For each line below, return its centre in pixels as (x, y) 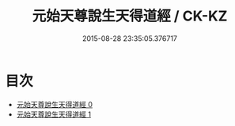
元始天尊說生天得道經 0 (55, 104)
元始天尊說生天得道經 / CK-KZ (130, 16)
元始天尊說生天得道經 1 (54, 114)
